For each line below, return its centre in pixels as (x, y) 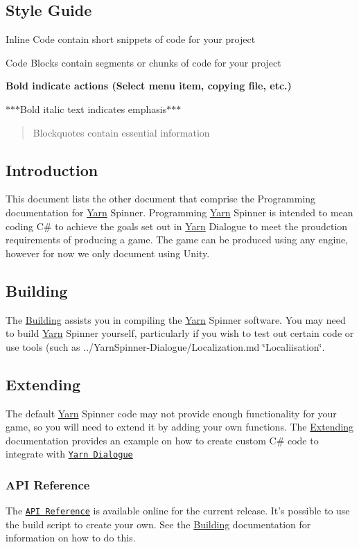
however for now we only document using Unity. (108, 253)
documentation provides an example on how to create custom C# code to (162, 440)
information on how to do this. (71, 538)
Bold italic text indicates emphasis (94, 108)
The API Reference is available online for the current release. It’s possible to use (178, 511)
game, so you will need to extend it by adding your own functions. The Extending (180, 427)
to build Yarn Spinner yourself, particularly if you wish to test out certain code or (180, 333)
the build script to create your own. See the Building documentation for (158, 524)
